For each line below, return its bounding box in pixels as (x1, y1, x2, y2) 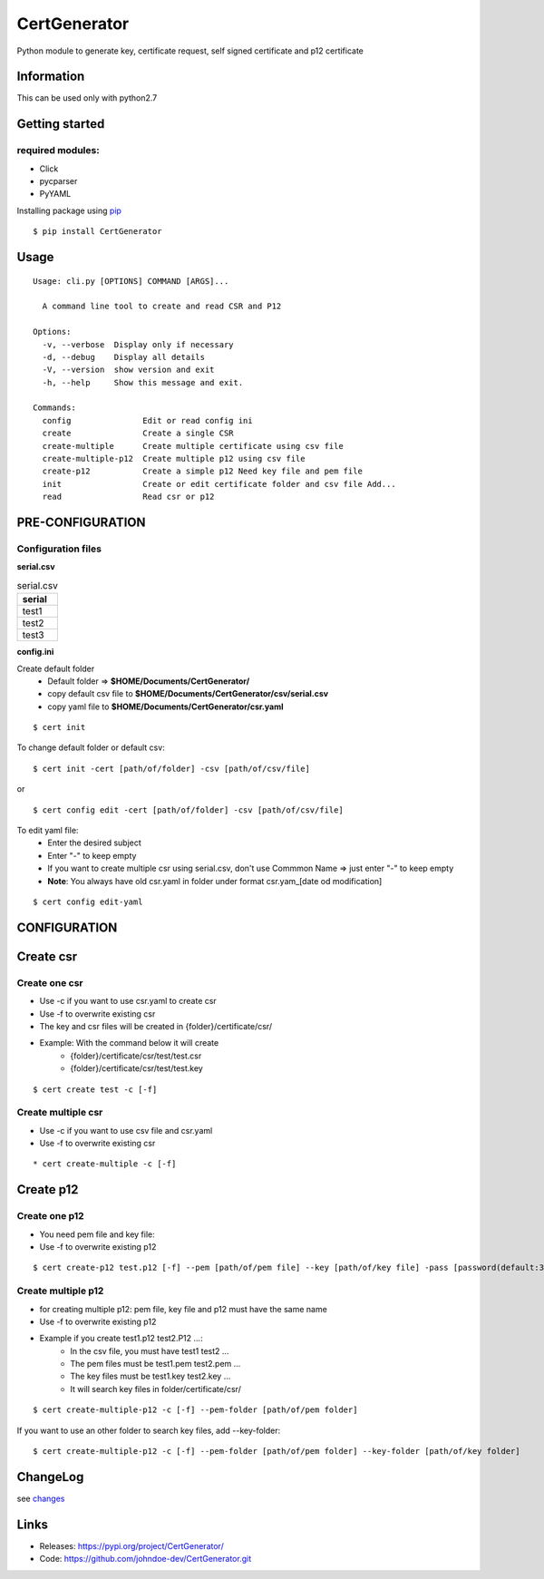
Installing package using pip (16, 205, 122, 216)
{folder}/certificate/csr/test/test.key (70, 1063, 203, 1074)
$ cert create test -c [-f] (33, 1084, 158, 1095)
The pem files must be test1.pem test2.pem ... (70, 1359, 241, 1369)
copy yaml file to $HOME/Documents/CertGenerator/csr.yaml (47, 701, 284, 712)
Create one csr (16, 976, 83, 989)
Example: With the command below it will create (39, 1038, 219, 1048)
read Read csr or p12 (42, 492, 215, 502)
